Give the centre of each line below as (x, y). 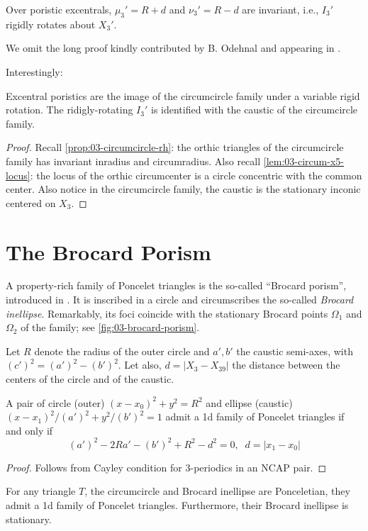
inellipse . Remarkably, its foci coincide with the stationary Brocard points (167, 313)
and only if (29, 430)
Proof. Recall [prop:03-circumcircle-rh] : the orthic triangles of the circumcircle (175, 147)
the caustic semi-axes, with (295, 351)
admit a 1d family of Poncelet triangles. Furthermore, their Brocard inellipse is (177, 505)
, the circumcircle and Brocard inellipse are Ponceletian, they (217, 491)
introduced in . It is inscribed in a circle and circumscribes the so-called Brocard (180, 300)
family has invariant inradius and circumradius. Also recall (133, 161)
